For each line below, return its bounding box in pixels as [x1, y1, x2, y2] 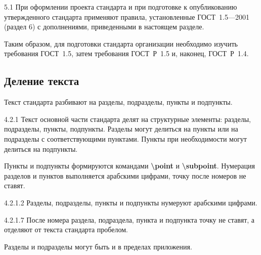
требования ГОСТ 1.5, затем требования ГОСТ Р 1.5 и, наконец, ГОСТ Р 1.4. [4, 48, 249, 59]
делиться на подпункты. [4, 143, 78, 154]
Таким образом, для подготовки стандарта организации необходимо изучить [4, 38, 238, 49]
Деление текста [4, 73, 79, 89]
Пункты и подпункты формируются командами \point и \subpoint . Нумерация [4, 160, 255, 171]
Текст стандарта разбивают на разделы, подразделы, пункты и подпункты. [4, 97, 233, 107]
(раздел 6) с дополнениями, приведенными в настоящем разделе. [4, 21, 204, 32]
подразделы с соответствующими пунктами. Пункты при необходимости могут [4, 133, 247, 144]
